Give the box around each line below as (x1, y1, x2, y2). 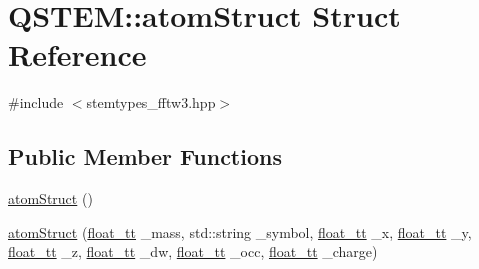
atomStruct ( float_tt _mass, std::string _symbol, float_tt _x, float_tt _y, (8, 221, 472, 242)
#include (8, 92, 64, 113)
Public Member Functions (8, 141, 282, 172)
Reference (8, 34, 147, 75)
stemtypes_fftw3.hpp (86, 92, 216, 113)
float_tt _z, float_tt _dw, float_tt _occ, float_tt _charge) (8, 241, 378, 262)
